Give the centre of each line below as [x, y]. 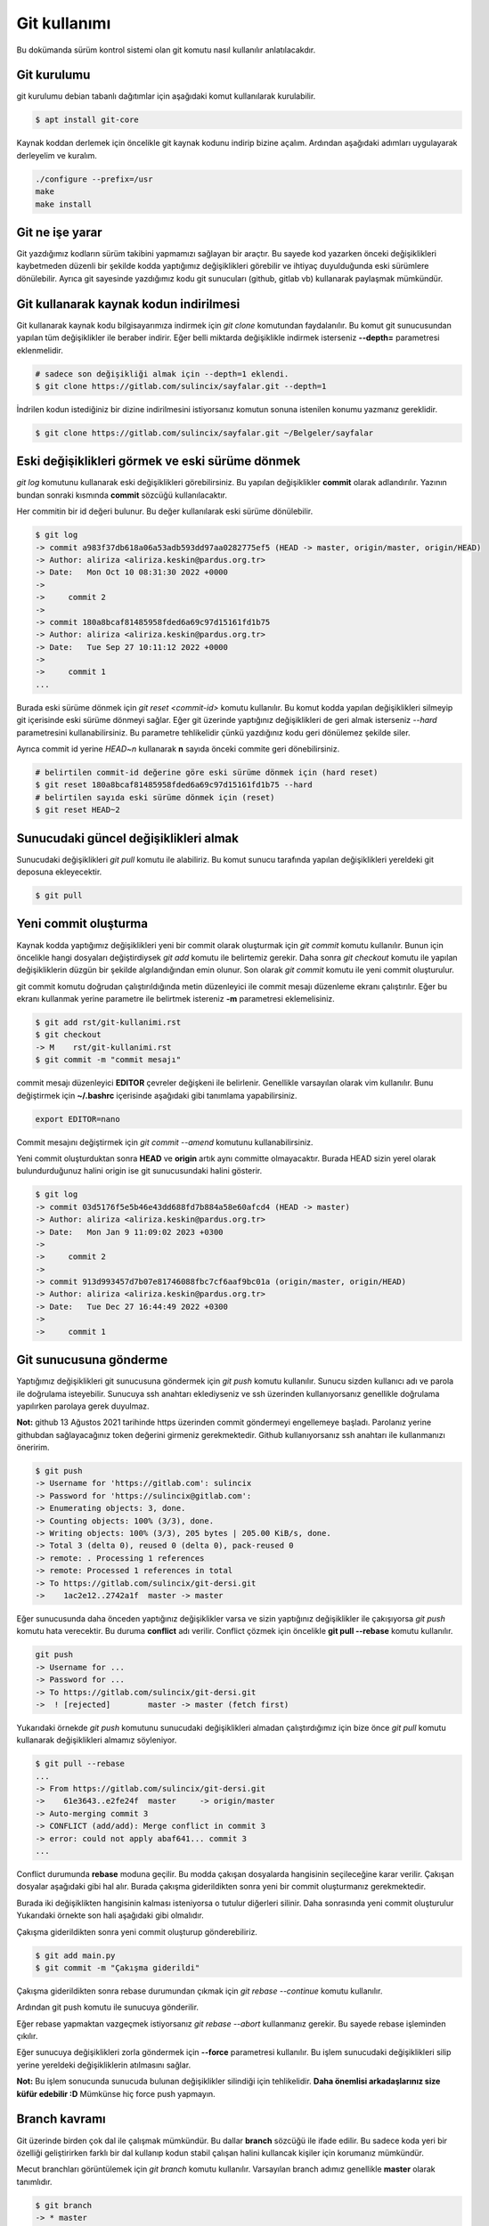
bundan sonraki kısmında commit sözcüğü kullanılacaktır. [122, 495]
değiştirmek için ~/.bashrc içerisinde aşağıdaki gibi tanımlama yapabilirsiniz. [157, 1095]
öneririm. [33, 1448]
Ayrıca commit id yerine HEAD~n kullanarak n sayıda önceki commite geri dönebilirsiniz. [178, 749]
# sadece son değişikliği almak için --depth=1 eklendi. [162, 374]
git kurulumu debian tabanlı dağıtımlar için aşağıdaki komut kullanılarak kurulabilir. [166, 96]
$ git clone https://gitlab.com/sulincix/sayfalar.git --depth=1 [181, 386]
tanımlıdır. [34, 2181]
